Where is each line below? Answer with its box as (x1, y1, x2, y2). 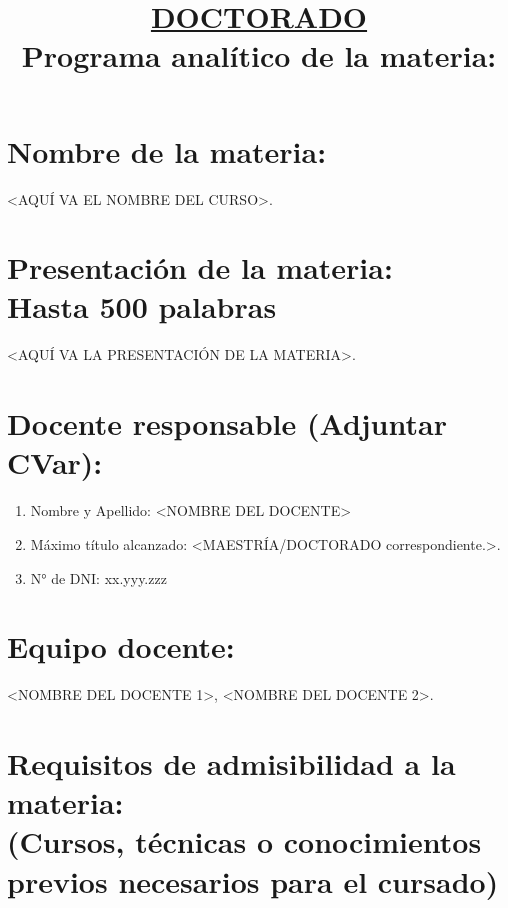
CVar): (7, 442, 103, 483)
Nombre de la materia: (7, 130, 327, 171)
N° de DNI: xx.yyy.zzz (30, 567, 167, 588)
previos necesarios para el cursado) (7, 860, 499, 901)
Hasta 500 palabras (7, 286, 277, 327)
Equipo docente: (7, 626, 235, 667)
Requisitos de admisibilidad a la (7, 743, 456, 783)
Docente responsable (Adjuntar (7, 403, 447, 444)
